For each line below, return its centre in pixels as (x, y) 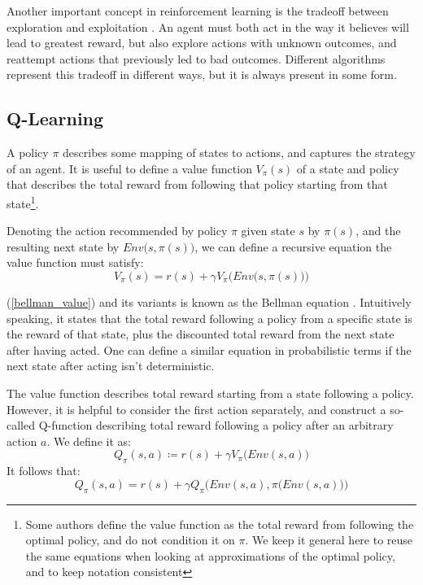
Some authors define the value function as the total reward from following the (220, 524)
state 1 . (23, 202)
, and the (378, 231)
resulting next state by (63, 246)
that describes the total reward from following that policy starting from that (197, 184)
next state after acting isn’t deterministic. (111, 366)
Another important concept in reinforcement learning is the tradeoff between (198, 11)
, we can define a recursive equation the (293, 246)
